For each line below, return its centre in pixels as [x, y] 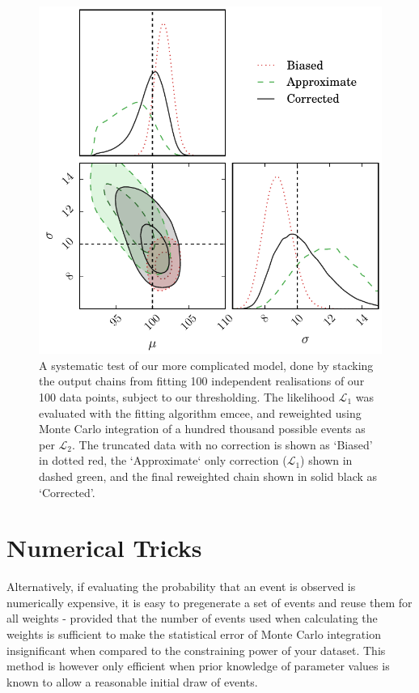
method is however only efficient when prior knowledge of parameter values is [198, 666]
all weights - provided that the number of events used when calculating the [192, 618]
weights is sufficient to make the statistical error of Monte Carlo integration [194, 634]
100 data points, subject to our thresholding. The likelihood [187, 396]
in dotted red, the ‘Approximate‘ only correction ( [163, 460]
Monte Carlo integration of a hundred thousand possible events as [202, 429]
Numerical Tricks [104, 548]
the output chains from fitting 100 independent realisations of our [202, 381]
